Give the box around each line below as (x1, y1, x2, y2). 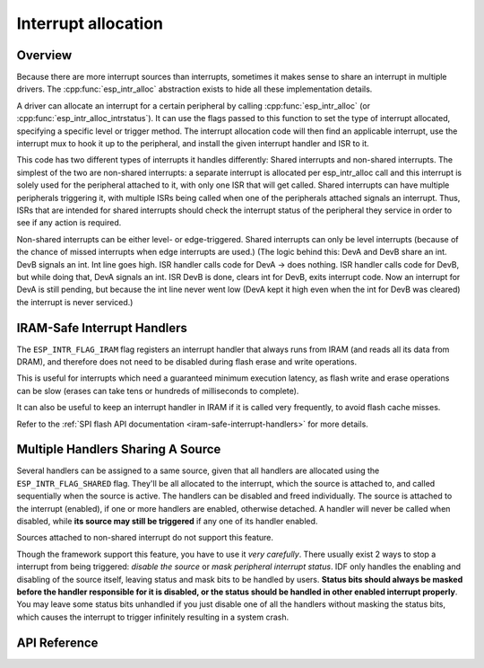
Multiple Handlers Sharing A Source (16, 442, 221, 457)
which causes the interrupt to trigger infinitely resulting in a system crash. (16, 611, 290, 622)
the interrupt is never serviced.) (16, 296, 134, 307)
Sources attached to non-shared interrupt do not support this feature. (16, 532, 273, 543)
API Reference (16, 635, 99, 650)
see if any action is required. (16, 217, 122, 228)
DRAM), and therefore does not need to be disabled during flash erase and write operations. (16, 356, 358, 367)
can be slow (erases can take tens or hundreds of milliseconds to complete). (16, 385, 299, 396)
